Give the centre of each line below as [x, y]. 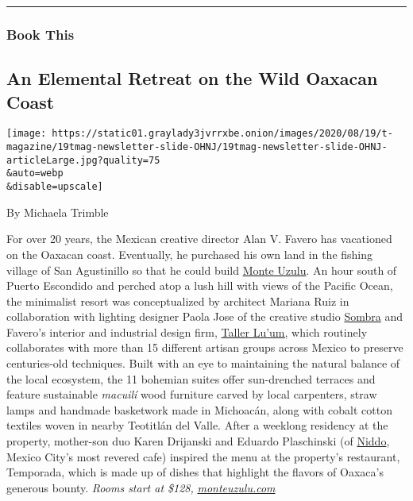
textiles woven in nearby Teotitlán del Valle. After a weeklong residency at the [197, 425]
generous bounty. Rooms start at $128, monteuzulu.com [141, 487]
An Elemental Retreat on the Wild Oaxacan [192, 78]
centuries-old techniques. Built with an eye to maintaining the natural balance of [203, 363]
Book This [41, 34]
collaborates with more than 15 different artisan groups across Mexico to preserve [205, 347]
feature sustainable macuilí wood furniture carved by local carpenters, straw [192, 394]
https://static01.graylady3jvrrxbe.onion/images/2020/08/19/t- [222, 134]
